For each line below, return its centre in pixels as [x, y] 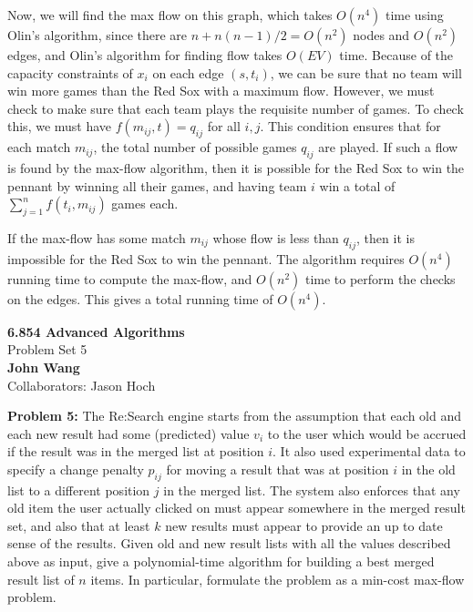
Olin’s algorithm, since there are [98, 35]
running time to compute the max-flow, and [130, 278]
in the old [428, 469]
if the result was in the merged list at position [136, 451]
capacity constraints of [70, 72]
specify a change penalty [76, 469]
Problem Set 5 [47, 349]
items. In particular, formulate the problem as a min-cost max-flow [278, 579]
